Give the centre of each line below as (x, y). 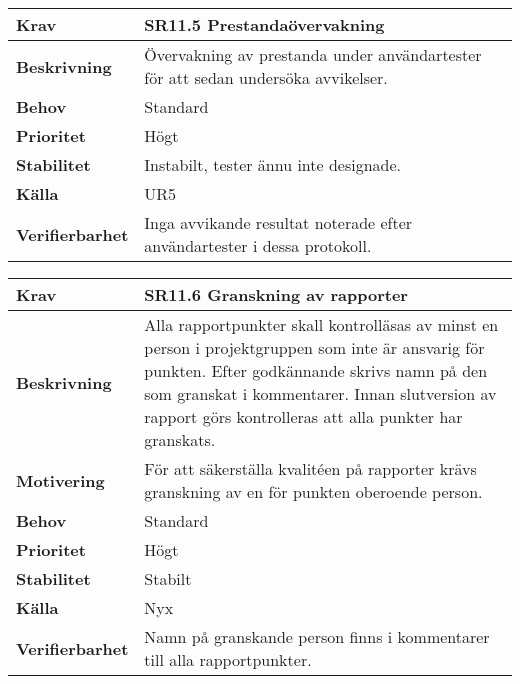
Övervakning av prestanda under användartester (313, 54)
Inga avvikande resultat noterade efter (278, 222)
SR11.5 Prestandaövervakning (264, 24)
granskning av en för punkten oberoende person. (313, 491)
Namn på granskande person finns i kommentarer (317, 636)
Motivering (60, 480)
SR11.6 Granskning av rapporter (276, 294)
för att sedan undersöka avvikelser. (266, 77)
